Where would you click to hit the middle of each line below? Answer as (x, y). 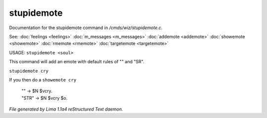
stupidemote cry (29, 71)
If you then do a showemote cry (43, 79)
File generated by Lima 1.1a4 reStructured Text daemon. (66, 109)
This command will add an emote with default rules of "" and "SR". (77, 62)
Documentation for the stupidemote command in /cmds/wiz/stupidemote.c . (86, 28)
